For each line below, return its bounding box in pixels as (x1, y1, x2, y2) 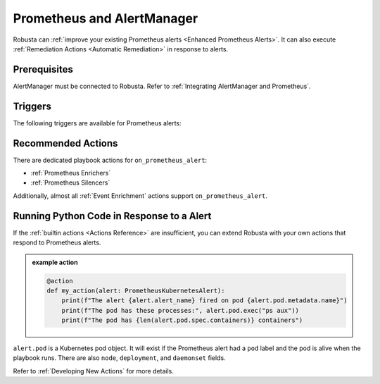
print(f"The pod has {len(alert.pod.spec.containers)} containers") (61, 316, 303, 324)
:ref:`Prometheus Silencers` (30, 178, 110, 187)
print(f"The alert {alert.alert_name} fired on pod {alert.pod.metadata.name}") (61, 297, 348, 304)
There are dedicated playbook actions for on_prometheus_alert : (13, 156, 208, 164)
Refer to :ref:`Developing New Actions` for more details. (13, 366, 174, 375)
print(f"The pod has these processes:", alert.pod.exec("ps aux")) (61, 306, 299, 314)
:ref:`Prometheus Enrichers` (30, 169, 111, 178)
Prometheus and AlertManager (13, 11, 198, 26)
